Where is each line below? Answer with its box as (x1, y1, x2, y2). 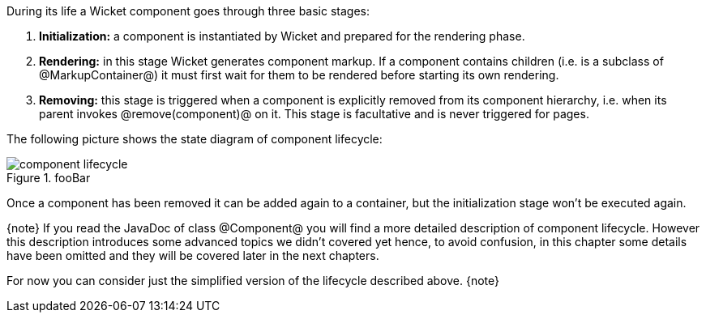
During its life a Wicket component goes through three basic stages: (6, 4, 370, 18)
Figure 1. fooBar (6, 171, 91, 185)
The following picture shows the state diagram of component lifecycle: (6, 132, 383, 146)
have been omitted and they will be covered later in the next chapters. (6, 249, 379, 262)
